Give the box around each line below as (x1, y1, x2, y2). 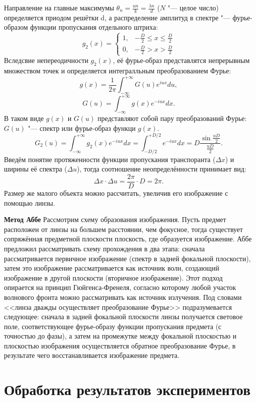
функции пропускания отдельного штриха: (30, 22, 158, 32)
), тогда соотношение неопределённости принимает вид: (77, 164, 247, 174)
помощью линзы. (4, 197, 55, 208)
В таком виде (4, 113, 44, 123)
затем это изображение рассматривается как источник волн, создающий (4, 263, 219, 273)
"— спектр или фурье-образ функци (28, 122, 136, 133)
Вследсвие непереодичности (4, 55, 89, 65)
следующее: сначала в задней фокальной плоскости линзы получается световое (4, 311, 243, 322)
